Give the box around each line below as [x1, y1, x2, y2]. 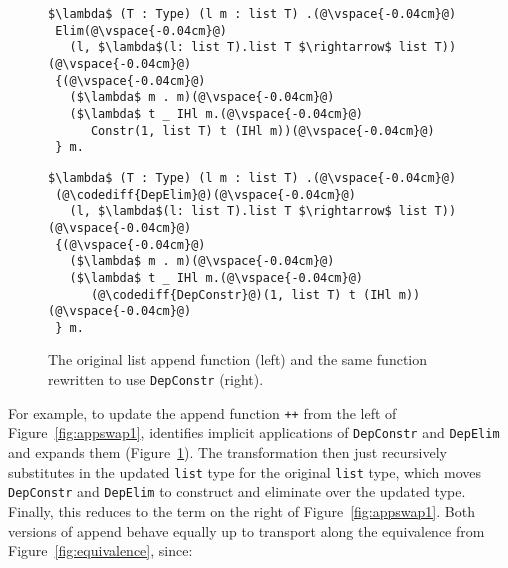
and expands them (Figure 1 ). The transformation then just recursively [8, 442, 448, 463]
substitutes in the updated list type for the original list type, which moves [8, 461, 482, 482]
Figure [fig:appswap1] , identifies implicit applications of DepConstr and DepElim [8, 422, 500, 443]
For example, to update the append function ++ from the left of [8, 402, 397, 423]
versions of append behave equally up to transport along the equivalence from [8, 520, 485, 541]
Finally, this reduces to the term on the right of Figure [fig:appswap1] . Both [8, 500, 475, 521]
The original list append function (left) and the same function [48, 349, 428, 370]
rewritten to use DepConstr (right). [48, 369, 264, 390]
